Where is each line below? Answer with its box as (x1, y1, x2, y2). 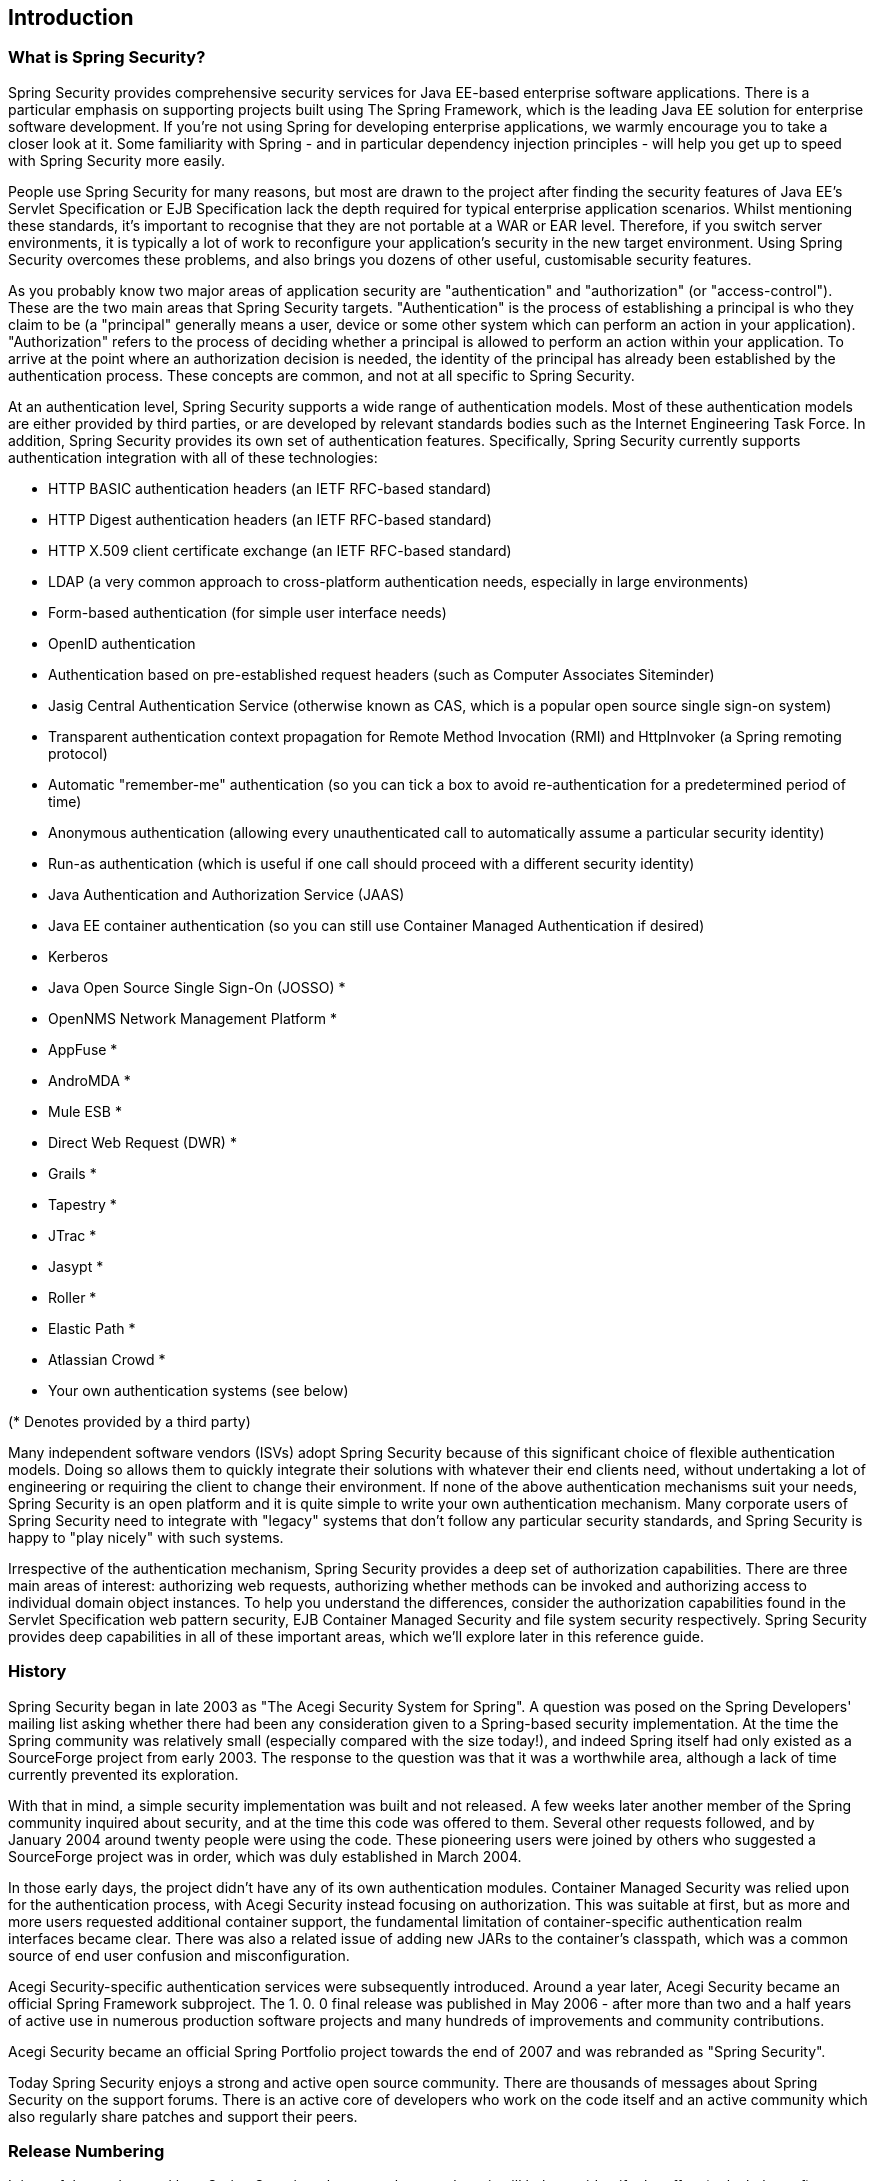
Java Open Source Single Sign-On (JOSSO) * (48, 978, 346, 996)
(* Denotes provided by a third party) (8, 1412, 251, 1430)
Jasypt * (48, 1257, 104, 1275)
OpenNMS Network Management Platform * (48, 1009, 337, 1027)
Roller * (48, 1288, 97, 1306)
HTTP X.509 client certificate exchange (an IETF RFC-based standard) (48, 541, 512, 559)
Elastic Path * (48, 1319, 136, 1337)
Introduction (8, 5, 134, 30)
